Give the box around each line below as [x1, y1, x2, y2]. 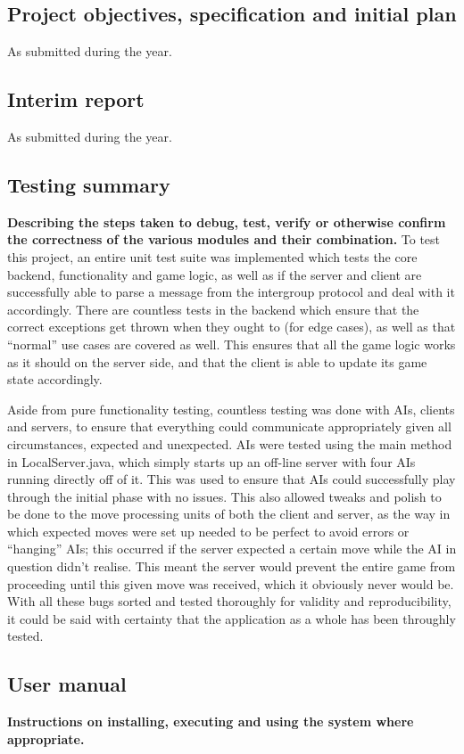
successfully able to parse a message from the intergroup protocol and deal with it [7, 283, 455, 301]
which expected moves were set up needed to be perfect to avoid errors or [7, 521, 410, 540]
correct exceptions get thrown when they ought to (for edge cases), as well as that [7, 317, 456, 336]
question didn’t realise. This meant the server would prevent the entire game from [7, 557, 456, 576]
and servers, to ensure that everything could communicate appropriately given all [7, 417, 452, 436]
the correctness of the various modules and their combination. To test [7, 230, 441, 249]
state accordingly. [7, 370, 103, 389]
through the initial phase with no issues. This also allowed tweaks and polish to [7, 487, 442, 505]
